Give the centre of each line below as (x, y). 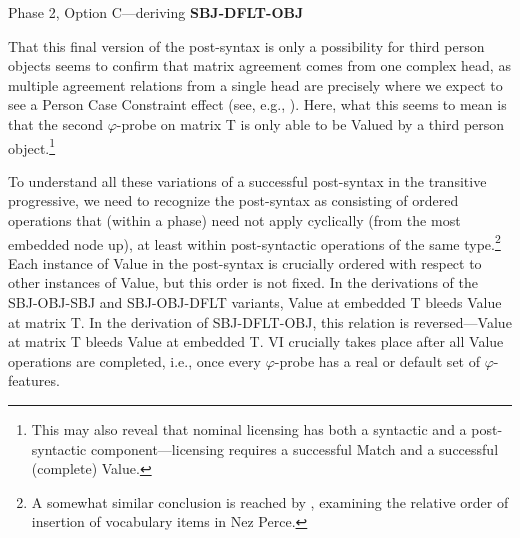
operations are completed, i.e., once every (134, 360)
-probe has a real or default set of (377, 360)
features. (34, 380)
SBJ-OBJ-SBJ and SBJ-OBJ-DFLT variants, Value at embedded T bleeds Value (255, 302)
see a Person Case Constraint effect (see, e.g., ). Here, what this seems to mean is (257, 104)
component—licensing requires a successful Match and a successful (294, 448)
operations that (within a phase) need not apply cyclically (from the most (234, 220)
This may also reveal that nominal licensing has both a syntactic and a (249, 429)
